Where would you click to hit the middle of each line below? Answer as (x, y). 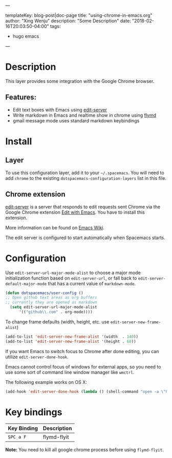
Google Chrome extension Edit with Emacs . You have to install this (75, 212)
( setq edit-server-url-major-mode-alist (53, 307)
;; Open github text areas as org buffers (51, 298)
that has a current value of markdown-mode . (92, 283)
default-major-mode (26, 284)
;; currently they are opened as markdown (51, 303)
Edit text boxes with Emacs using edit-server (60, 109)
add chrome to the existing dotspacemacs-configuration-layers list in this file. (86, 178)
